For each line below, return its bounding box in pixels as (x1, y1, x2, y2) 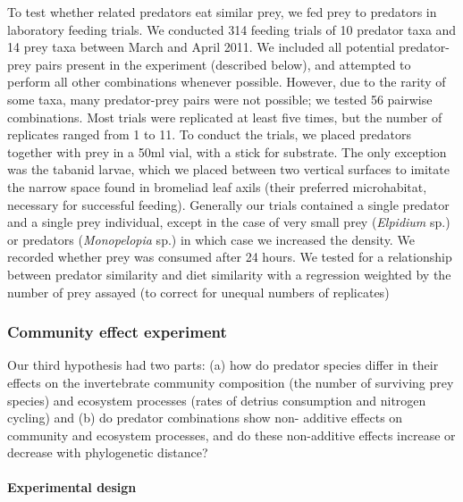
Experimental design (7, 478, 137, 497)
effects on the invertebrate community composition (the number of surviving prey (7, 372, 454, 391)
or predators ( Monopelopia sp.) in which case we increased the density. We (7, 230, 415, 248)
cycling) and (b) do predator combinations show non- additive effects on (7, 408, 403, 427)
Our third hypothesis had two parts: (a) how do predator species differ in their (7, 356, 439, 374)
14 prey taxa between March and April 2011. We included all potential (7, 38, 395, 56)
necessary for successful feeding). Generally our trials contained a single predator (7, 195, 450, 213)
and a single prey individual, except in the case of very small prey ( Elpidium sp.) (7, 213, 450, 231)
